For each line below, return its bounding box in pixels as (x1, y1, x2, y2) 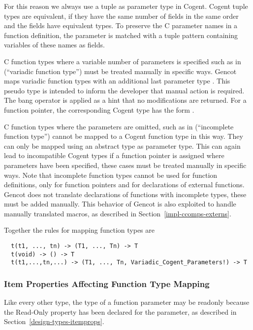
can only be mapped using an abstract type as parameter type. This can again (4, 140, 241, 151)
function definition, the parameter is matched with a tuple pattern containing (4, 30, 238, 40)
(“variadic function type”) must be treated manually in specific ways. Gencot (4, 66, 237, 76)
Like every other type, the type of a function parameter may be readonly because (4, 297, 250, 307)
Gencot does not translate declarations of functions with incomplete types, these (4, 189, 247, 199)
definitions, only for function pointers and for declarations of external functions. (4, 179, 245, 190)
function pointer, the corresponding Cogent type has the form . (4, 104, 194, 115)
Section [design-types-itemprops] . (4, 316, 104, 327)
